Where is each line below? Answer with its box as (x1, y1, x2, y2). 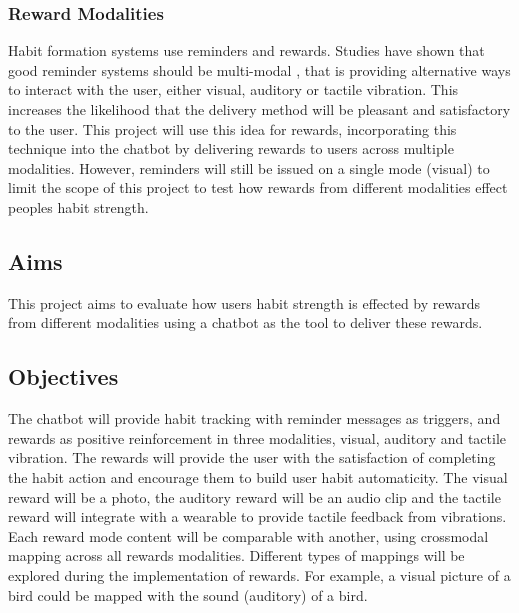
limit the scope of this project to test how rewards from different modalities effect (8, 177, 508, 198)
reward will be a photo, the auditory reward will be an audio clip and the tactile (8, 486, 501, 507)
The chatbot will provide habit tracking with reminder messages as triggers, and (8, 408, 501, 429)
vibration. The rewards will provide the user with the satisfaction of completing (8, 447, 496, 468)
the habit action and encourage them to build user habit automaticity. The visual (8, 466, 508, 487)
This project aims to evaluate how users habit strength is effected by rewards (8, 292, 481, 313)
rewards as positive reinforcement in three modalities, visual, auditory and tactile (8, 427, 507, 448)
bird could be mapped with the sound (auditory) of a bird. (8, 584, 368, 605)
